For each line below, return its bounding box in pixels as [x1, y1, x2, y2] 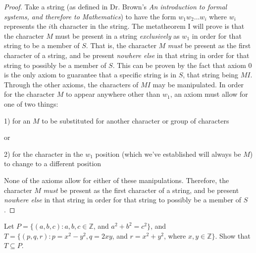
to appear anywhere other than [65, 89, 160, 99]
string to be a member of [4, 40, 80, 51]
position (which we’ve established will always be [95, 148, 241, 159]
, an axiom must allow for [170, 89, 248, 99]
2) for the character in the [4, 148, 83, 159]
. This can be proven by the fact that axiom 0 [112, 60, 252, 70]
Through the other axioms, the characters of [4, 79, 139, 89]
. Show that [215, 230, 251, 241]
